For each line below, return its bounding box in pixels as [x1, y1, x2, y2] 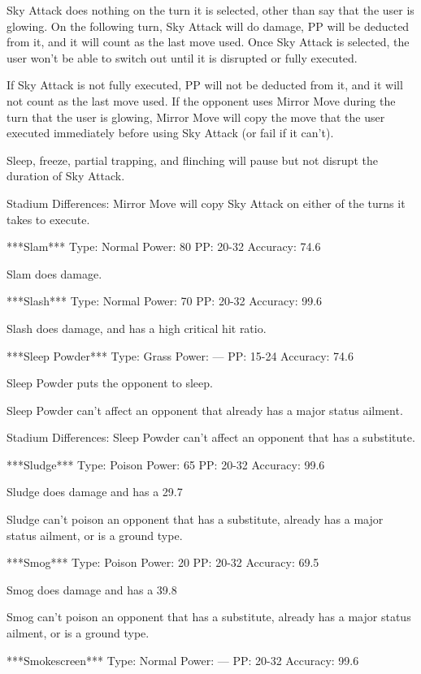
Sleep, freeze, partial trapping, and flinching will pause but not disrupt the [7, 151, 378, 168]
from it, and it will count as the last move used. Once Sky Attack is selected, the [7, 33, 410, 50]
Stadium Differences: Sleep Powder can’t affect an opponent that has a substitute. [7, 429, 415, 446]
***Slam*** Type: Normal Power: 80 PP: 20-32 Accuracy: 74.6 [7, 238, 321, 255]
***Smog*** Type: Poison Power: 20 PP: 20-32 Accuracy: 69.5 [7, 554, 319, 571]
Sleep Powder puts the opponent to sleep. [7, 374, 213, 391]
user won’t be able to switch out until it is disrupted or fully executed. [7, 49, 358, 66]
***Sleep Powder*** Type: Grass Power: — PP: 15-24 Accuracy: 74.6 [7, 347, 354, 364]
